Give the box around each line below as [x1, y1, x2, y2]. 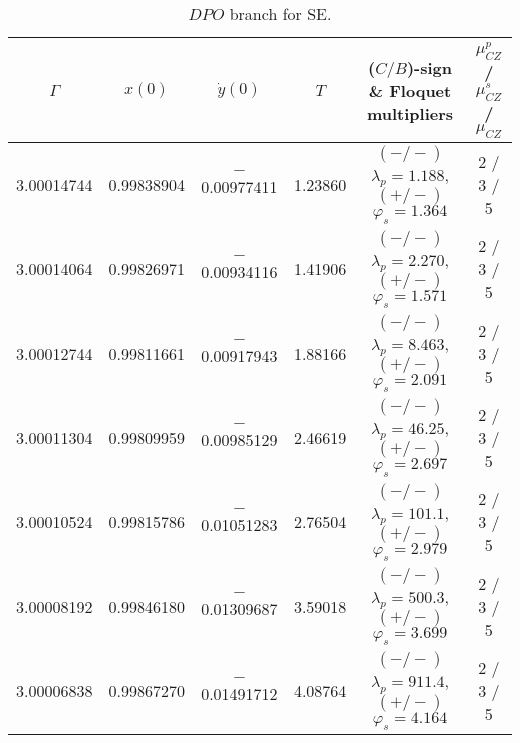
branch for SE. [229, 2, 332, 25]
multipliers [366, 101, 454, 125]
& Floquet [368, 78, 452, 102]
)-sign [406, 55, 452, 79]
